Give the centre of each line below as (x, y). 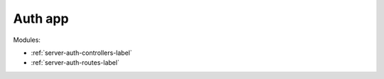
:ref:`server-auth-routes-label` (75, 63)
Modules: (27, 40)
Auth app (41, 19)
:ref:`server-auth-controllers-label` (81, 53)
